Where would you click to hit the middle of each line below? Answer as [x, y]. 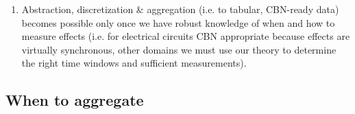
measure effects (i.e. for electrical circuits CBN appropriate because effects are [186, 36]
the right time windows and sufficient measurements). [134, 63]
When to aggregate [75, 100]
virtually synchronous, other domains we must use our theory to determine [179, 49]
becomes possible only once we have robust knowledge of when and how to [178, 22]
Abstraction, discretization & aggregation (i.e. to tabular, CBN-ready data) [180, 9]
